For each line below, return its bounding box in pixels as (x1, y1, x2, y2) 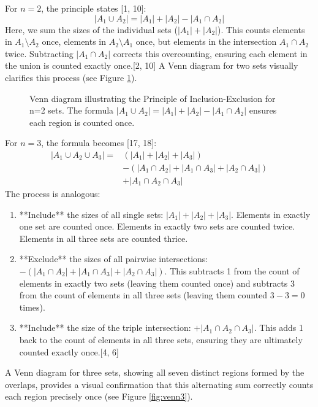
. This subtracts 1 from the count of (164, 265, 300, 277)
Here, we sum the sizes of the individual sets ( (5, 23, 178, 36)
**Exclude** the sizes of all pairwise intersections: (19, 252, 208, 265)
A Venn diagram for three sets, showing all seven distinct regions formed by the (5, 366, 305, 379)
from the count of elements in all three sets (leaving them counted (19, 289, 268, 301)
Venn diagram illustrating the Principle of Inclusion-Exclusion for (29, 91, 276, 104)
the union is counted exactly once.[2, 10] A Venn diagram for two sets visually (5, 59, 298, 72)
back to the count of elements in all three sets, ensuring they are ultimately (19, 333, 303, 346)
